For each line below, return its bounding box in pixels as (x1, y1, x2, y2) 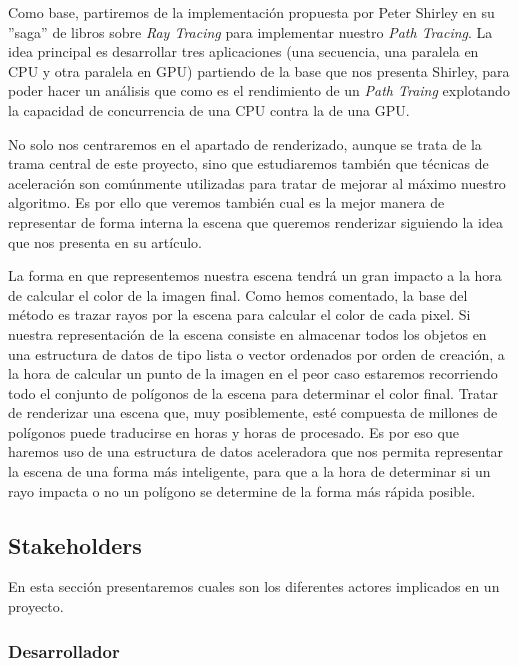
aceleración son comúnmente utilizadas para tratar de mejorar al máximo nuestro (8, 172, 506, 193)
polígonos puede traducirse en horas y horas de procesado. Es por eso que (8, 421, 459, 442)
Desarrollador (8, 638, 120, 663)
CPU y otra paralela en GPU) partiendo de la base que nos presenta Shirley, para (8, 60, 510, 81)
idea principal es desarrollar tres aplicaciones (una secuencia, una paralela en (8, 41, 479, 62)
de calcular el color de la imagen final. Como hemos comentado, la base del (8, 284, 468, 305)
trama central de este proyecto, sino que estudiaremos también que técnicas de (8, 153, 489, 174)
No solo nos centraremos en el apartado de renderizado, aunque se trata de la (8, 133, 482, 154)
